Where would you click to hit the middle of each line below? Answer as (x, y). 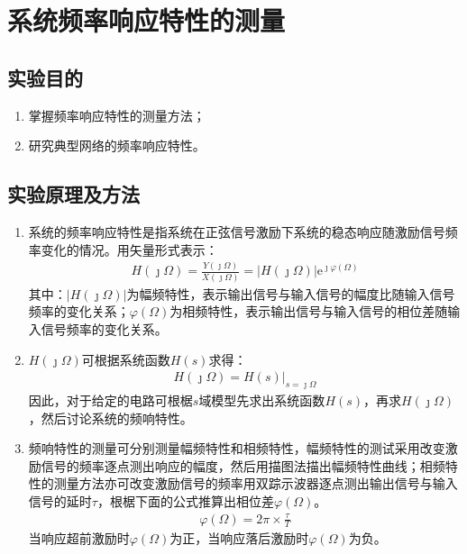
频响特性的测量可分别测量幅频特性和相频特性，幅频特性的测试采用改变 (237, 448)
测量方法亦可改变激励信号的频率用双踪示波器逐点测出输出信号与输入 (256, 483)
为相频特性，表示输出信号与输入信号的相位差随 (309, 311)
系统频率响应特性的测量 (147, 20)
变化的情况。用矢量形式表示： (129, 249)
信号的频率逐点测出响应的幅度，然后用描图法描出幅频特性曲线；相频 (243, 465)
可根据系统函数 (126, 359)
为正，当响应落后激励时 (239, 538)
